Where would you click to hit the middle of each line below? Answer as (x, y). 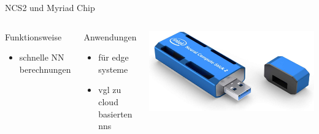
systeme (113, 69)
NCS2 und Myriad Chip (50, 7)
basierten (115, 114)
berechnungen (45, 69)
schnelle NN (42, 57)
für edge (113, 57)
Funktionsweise (33, 36)
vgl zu (110, 90)
